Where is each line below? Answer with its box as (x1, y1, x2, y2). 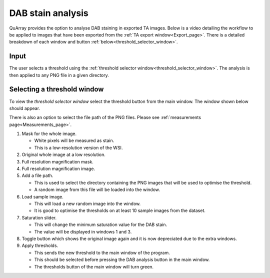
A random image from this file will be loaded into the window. (34, 186, 160, 192)
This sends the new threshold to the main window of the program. (34, 249, 170, 255)
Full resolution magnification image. (21, 165, 95, 172)
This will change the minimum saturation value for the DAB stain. (34, 221, 167, 227)
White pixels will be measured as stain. (34, 137, 114, 143)
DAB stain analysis (9, 7, 88, 18)
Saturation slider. (21, 214, 57, 220)
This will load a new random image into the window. (34, 200, 141, 206)
